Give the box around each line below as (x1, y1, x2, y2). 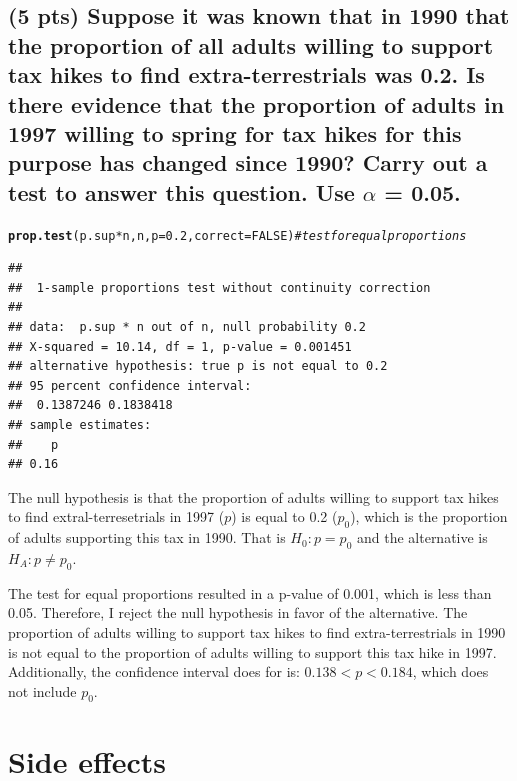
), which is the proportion (350, 506, 508, 527)
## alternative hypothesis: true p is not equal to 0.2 (8, 359, 388, 374)
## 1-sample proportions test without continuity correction (8, 280, 431, 295)
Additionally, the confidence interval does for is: (8, 661, 300, 682)
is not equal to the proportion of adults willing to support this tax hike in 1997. (8, 641, 497, 662)
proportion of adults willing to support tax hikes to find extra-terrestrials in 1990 (8, 621, 506, 642)
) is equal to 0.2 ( (231, 506, 338, 527)
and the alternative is (356, 527, 488, 548)
